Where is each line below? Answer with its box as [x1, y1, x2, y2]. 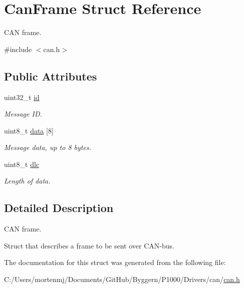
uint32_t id [4, 91, 40, 102]
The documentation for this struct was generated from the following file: [4, 257, 226, 267]
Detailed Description [4, 200, 114, 215]
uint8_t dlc [4, 158, 40, 169]
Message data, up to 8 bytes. [4, 142, 91, 152]
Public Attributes [4, 68, 97, 83]
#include [4, 43, 32, 54]
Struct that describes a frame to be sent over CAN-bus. [4, 240, 174, 250]
